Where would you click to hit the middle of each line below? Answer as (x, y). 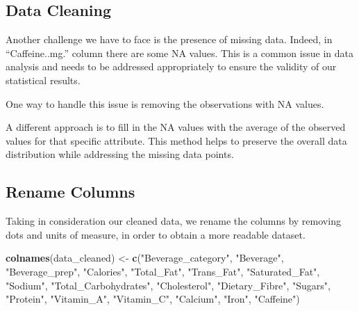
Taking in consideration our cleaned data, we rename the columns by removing (173, 221)
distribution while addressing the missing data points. (120, 154)
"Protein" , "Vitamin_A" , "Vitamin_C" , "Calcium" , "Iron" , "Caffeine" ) (153, 299)
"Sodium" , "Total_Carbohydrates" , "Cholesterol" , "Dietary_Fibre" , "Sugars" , (168, 285)
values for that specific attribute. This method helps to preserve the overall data (176, 140)
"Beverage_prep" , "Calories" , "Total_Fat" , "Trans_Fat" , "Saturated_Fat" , (163, 271)
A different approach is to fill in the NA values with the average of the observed (176, 127)
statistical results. (43, 80)
